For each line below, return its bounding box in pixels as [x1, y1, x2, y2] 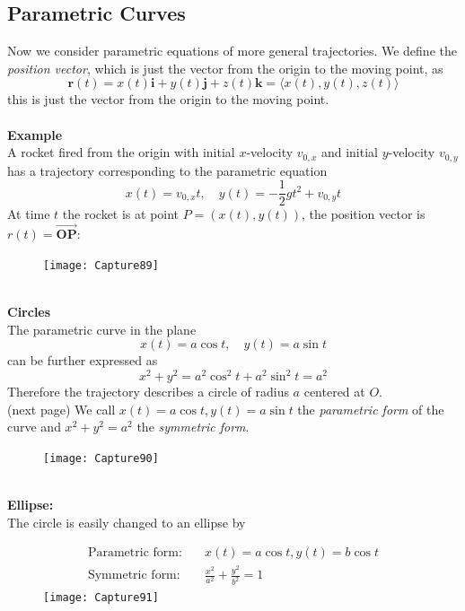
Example [7, 125, 63, 144]
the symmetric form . [136, 417, 250, 436]
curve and [7, 417, 61, 436]
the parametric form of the [297, 399, 444, 418]
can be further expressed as [7, 351, 158, 370]
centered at [303, 382, 365, 401]
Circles [7, 301, 51, 320]
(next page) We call [7, 399, 116, 418]
